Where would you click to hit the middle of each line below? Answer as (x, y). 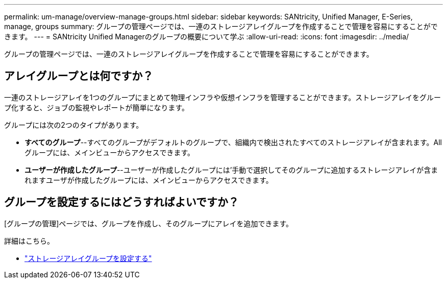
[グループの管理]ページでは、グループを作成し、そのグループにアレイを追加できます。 (149, 223)
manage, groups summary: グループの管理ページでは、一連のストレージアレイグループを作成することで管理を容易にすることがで (221, 26)
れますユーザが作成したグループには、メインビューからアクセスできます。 (149, 180)
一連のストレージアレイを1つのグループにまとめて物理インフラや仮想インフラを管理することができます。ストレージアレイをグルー (223, 97)
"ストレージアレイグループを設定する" (88, 258)
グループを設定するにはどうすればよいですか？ (122, 202)
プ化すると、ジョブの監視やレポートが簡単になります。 (97, 107)
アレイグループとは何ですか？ (79, 76)
